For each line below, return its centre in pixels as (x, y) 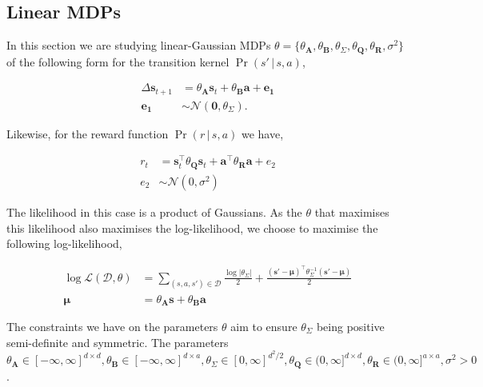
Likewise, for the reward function (88, 133)
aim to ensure (264, 326)
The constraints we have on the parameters (112, 326)
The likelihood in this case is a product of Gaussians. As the (154, 211)
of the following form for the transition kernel (118, 61)
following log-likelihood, (64, 243)
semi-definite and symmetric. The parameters (118, 342)
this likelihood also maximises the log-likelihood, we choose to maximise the (192, 227)
